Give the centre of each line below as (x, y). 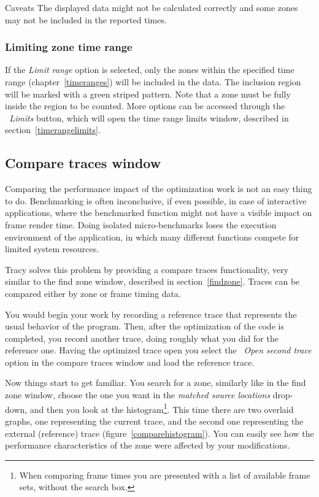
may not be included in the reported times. (86, 19)
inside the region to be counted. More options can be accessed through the (145, 106)
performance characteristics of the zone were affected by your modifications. (148, 445)
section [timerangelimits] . (53, 130)
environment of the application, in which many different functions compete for (152, 237)
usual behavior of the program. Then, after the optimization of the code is (144, 326)
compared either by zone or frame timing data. (93, 293)
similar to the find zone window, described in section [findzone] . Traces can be (152, 281)
